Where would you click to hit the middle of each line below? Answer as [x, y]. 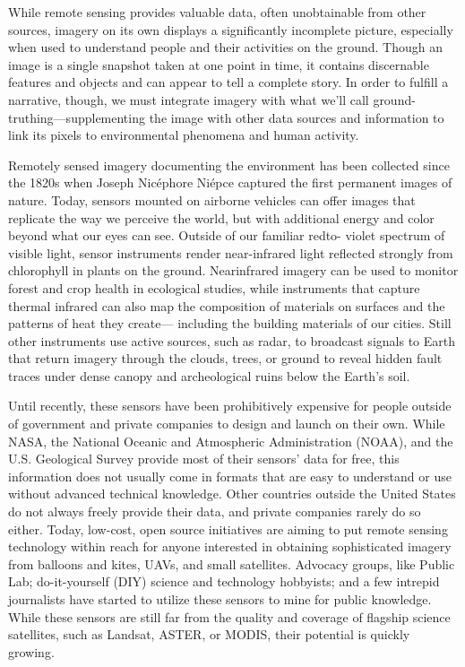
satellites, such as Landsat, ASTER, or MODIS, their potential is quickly [209, 634]
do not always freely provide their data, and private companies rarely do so [215, 511]
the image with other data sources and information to [297, 117]
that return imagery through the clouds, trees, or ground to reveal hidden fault [225, 358]
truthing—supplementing [77, 117]
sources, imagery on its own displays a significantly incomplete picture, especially [231, 29]
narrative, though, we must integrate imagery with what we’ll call [189, 99]
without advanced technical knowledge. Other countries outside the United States [232, 494]
